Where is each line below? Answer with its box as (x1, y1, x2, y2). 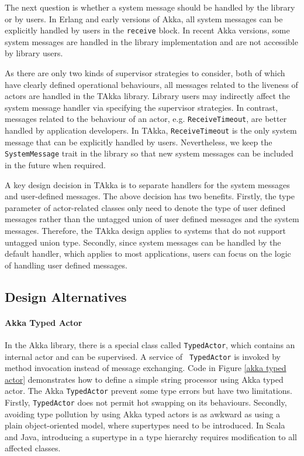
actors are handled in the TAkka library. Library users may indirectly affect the (5, 90, 291, 102)
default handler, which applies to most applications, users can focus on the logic (5, 247, 291, 260)
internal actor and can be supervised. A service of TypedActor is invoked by (5, 350, 281, 362)
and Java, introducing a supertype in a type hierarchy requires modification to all (5, 430, 297, 443)
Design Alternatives (5, 287, 127, 305)
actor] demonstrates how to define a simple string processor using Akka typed (5, 373, 284, 385)
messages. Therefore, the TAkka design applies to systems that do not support (5, 224, 286, 236)
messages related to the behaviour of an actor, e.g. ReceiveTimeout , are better (5, 113, 287, 125)
